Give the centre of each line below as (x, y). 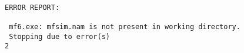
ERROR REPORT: (32, 7)
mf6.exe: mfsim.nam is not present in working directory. (125, 27)
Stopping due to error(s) (59, 36)
